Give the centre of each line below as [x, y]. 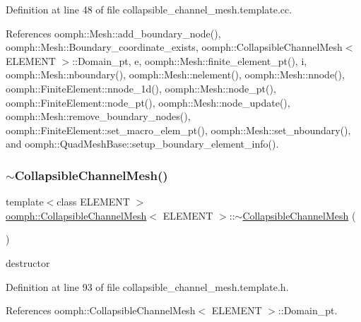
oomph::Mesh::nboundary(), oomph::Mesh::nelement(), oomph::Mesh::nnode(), [175, 74]
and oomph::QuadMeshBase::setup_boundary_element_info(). [142, 144]
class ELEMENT [93, 202]
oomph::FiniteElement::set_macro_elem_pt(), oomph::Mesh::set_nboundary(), [178, 130]
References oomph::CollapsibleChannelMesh [101, 310]
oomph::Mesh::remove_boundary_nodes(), [98, 116]
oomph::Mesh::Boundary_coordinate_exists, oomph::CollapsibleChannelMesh [174, 47]
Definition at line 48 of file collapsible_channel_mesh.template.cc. [149, 9]
